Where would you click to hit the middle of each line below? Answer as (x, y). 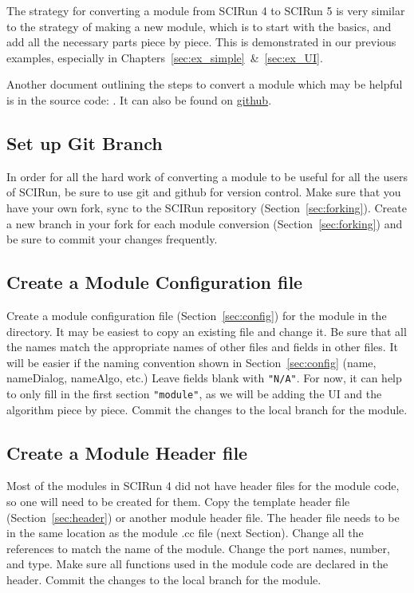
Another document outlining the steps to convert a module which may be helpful (205, 84)
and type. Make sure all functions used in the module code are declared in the (197, 564)
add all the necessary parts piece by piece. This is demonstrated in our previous (201, 42)
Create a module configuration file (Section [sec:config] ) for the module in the (197, 315)
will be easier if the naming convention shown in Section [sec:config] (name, (191, 362)
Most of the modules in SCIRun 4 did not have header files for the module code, (203, 486)
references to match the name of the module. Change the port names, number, (198, 548)
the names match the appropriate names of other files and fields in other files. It (202, 347)
